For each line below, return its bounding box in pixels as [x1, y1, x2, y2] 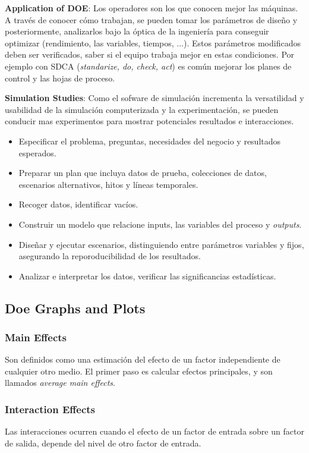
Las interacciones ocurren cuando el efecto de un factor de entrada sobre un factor [5, 425, 304, 438]
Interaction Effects [5, 401, 95, 416]
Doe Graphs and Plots [5, 298, 146, 317]
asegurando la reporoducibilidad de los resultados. [18, 250, 201, 262]
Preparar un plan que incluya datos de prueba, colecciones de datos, [18, 166, 267, 179]
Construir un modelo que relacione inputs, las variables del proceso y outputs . [18, 218, 302, 230]
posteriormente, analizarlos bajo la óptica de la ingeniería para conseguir [5, 25, 269, 37]
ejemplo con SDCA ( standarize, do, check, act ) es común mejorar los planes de [5, 59, 292, 72]
